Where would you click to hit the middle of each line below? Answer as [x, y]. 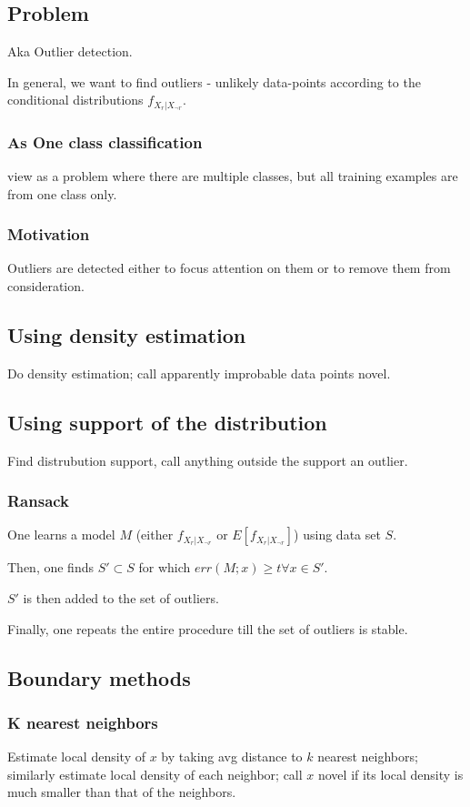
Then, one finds [50, 567]
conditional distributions [75, 100]
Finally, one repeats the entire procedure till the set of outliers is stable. [208, 628]
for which [165, 567]
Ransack [39, 501]
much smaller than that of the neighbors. [122, 792]
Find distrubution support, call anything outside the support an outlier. [208, 460]
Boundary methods [99, 677]
